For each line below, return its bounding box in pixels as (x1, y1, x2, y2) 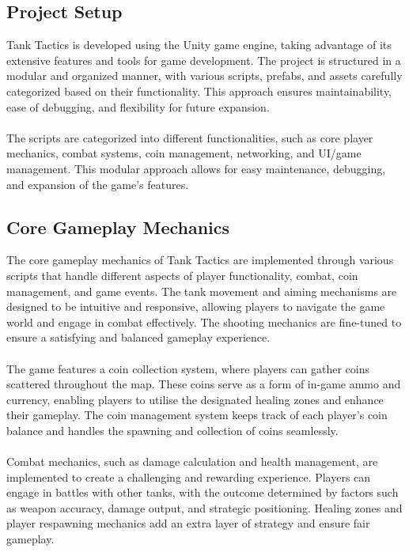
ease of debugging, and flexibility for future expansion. (6, 98, 270, 115)
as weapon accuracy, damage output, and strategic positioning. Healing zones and (6, 499, 403, 516)
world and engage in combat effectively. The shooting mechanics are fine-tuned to (6, 313, 402, 330)
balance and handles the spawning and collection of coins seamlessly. (6, 422, 339, 438)
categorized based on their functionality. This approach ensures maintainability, (6, 82, 392, 99)
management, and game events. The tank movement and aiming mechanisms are (6, 282, 397, 299)
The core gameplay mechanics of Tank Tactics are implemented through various (6, 251, 394, 268)
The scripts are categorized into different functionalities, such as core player (6, 129, 373, 146)
